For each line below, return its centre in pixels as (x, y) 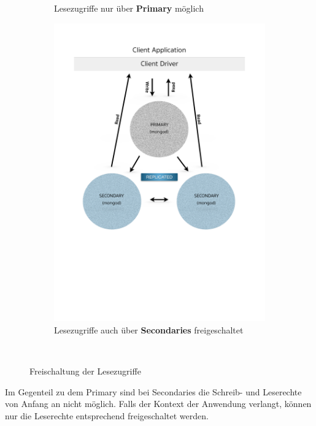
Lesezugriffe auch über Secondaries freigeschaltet (149, 329)
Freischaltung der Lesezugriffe (85, 371)
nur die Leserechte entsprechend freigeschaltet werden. (107, 415)
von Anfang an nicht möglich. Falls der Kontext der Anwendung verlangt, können (158, 404)
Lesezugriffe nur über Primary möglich (129, 8)
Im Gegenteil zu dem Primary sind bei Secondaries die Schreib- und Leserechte (153, 391)
